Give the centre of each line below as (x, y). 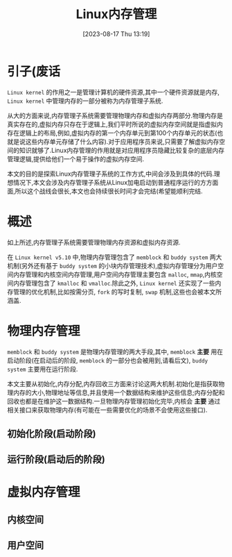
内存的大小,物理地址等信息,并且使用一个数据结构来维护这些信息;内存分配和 (119, 392)
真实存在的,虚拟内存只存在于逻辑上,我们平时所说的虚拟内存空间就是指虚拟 (112, 124)
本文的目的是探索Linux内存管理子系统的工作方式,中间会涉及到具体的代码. (111, 174)
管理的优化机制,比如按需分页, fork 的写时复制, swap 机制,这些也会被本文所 (117, 292)
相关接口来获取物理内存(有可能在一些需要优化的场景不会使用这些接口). (107, 410)
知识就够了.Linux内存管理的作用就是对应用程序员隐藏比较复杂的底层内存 (122, 150)
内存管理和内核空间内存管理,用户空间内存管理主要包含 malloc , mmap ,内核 (115, 274)
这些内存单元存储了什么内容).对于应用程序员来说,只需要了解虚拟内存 (122, 141)
